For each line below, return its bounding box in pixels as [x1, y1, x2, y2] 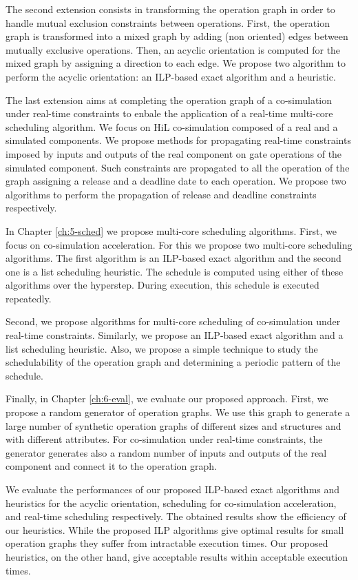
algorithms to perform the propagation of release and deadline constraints [6, 187, 317, 201]
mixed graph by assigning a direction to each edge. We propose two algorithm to [6, 56, 346, 70]
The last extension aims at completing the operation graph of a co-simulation [6, 92, 333, 107]
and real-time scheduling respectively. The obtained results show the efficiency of [6, 509, 346, 524]
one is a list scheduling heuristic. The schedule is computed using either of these [6, 264, 344, 278]
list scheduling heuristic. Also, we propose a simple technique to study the [6, 341, 318, 355]
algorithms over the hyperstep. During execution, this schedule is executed [6, 278, 319, 292]
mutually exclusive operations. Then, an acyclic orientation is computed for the [6, 42, 341, 56]
